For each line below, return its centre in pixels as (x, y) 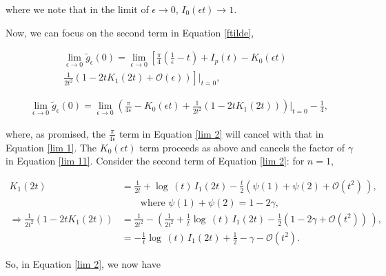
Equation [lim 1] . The (51, 147)
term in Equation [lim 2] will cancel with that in (222, 133)
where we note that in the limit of (77, 9)
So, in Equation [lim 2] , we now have (83, 263)
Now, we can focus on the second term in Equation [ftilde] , (130, 32)
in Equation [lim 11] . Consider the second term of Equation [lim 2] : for (155, 161)
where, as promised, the (55, 133)
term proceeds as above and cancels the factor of (242, 147)
